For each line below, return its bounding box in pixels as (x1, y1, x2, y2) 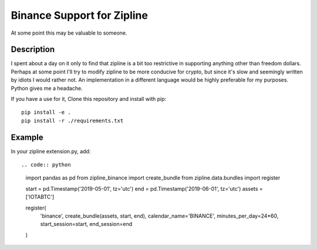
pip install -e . (21, 109, 71, 116)
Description (11, 45, 55, 55)
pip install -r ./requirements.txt (21, 117, 124, 124)
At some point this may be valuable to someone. (11, 29, 127, 36)
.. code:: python (21, 161, 71, 168)
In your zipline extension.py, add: (11, 147, 91, 155)
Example (11, 132, 43, 142)
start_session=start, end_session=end (40, 221, 132, 228)
